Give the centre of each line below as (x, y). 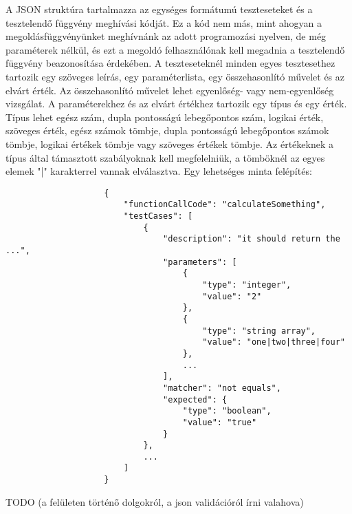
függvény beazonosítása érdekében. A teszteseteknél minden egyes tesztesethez (170, 63)
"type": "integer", (247, 285)
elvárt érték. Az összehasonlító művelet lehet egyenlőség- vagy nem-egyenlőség (170, 90)
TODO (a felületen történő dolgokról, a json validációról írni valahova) (155, 501)
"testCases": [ (158, 216)
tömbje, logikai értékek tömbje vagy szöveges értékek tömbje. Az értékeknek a (169, 143)
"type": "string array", (259, 331)
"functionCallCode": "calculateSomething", (224, 205)
